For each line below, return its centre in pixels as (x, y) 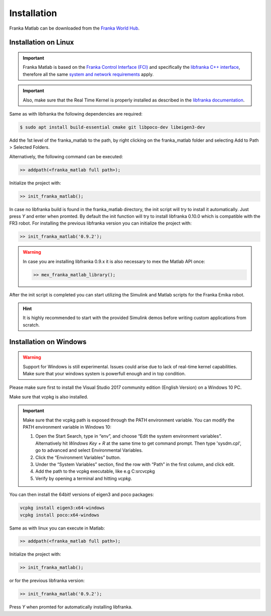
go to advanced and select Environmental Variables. (89, 450)
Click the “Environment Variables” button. (78, 457)
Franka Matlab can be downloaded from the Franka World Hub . (75, 28)
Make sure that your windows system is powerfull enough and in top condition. (104, 374)
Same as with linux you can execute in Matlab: (57, 528)
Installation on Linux (42, 42)
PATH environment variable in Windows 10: (67, 427)
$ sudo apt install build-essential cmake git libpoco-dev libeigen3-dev (112, 127)
